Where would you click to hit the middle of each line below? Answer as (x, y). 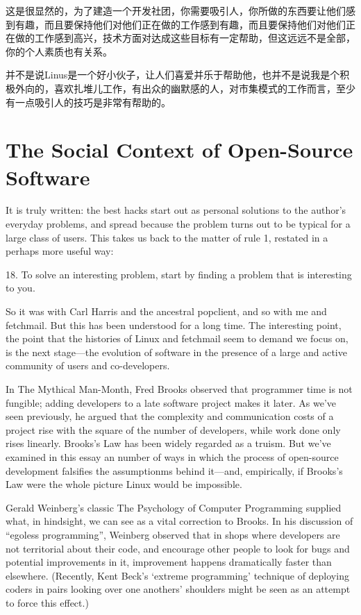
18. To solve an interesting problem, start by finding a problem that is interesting (179, 274)
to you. (20, 288)
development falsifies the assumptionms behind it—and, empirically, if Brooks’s (174, 470)
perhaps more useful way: (60, 251)
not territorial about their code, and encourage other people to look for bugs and (178, 548)
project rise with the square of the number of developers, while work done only (173, 429)
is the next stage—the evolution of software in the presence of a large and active (176, 352)
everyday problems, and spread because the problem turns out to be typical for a (178, 224)
